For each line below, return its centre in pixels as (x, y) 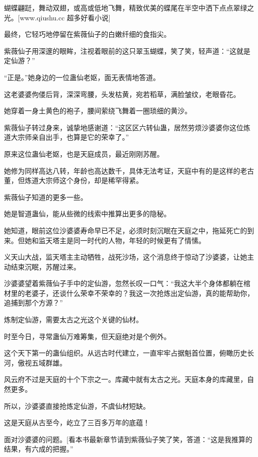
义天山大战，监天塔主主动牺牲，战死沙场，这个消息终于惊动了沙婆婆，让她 (126, 257)
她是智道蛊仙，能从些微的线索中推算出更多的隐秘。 (87, 214)
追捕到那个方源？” (33, 303)
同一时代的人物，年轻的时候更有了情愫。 (139, 240)
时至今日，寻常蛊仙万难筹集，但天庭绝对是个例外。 (87, 336)
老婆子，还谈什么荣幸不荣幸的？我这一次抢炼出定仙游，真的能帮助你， (139, 293)
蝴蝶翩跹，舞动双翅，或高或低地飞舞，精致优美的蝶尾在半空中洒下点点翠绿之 (129, 7)
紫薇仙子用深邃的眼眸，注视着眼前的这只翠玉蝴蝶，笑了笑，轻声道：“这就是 (127, 50)
